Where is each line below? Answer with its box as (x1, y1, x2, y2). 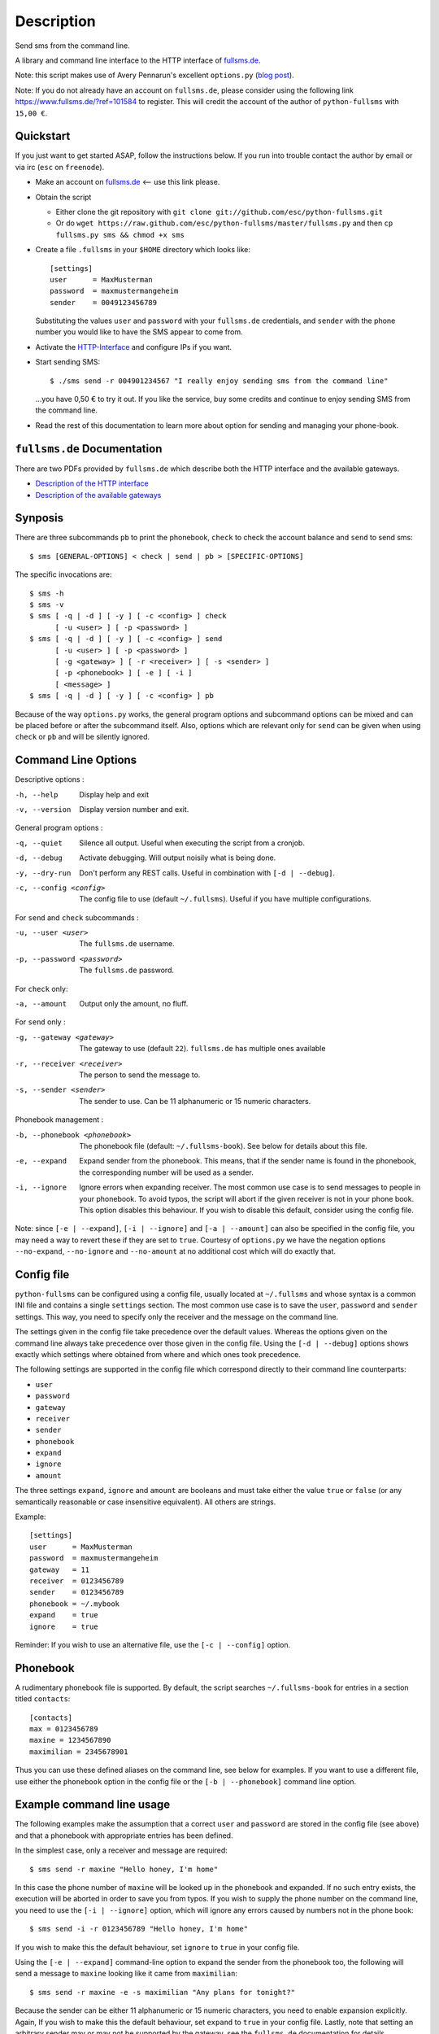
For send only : (15, 1017, 66, 1027)
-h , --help (15, 790, 59, 799)
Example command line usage (15, 1798, 171, 1812)
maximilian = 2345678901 (29, 1747, 128, 1757)
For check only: (15, 984, 68, 993)
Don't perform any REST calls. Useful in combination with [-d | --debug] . (79, 867, 336, 878)
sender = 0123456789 (29, 1587, 124, 1597)
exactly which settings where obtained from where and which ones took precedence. (15, 1349, 301, 1359)
